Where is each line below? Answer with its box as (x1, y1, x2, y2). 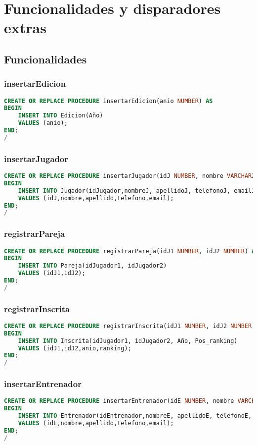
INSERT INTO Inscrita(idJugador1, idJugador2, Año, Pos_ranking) (18, 337, 238, 344)
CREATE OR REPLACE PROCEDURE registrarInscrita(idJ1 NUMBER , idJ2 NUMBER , (4, 322, 256, 330)
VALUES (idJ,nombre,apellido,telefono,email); (18, 194, 174, 202)
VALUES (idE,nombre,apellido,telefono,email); (18, 420, 174, 427)
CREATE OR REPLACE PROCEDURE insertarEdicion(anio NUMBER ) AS (4, 97, 213, 105)
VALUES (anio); (18, 119, 68, 127)
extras (4, 17, 46, 38)
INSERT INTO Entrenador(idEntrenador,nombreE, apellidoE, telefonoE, (18, 412, 252, 420)
